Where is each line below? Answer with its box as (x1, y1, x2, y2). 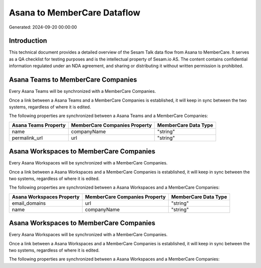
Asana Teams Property (12, 121, 66, 128)
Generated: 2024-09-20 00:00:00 (9, 24, 77, 30)
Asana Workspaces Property (12, 194, 80, 200)
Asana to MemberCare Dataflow (9, 7, 141, 18)
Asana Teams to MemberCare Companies (9, 75, 137, 84)
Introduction (9, 37, 47, 45)
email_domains (12, 200, 46, 207)
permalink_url (12, 134, 43, 141)
